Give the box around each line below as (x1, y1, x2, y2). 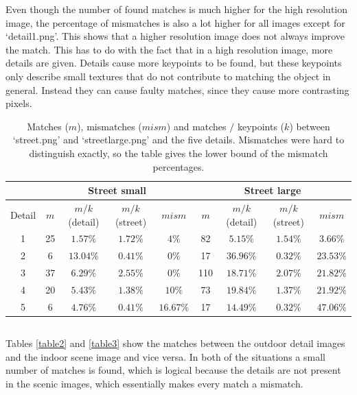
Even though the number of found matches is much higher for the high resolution (5, 2, 348, 16)
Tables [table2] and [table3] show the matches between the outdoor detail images (5, 336, 345, 350)
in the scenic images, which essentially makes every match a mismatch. (5, 376, 303, 391)
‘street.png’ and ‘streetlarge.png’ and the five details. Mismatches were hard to (12, 132, 345, 147)
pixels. (5, 96, 32, 110)
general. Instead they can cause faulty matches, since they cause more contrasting (5, 82, 349, 97)
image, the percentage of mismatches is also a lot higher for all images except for (5, 15, 345, 29)
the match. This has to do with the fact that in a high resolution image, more (5, 42, 333, 56)
